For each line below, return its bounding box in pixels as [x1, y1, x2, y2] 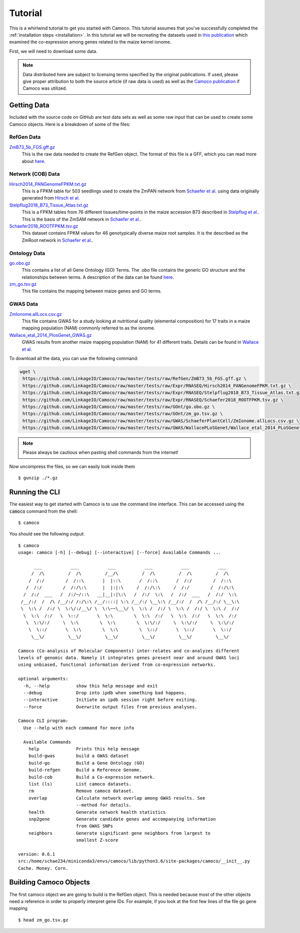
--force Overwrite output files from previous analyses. [23, 704, 197, 709]
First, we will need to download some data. [9, 48, 97, 54]
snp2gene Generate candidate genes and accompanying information [28, 816, 216, 822]
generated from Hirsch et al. [21, 195, 80, 201]
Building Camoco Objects [9, 878, 90, 887]
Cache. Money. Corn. [18, 865, 68, 871]
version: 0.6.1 [18, 851, 55, 857]
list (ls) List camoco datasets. [28, 781, 132, 787]
